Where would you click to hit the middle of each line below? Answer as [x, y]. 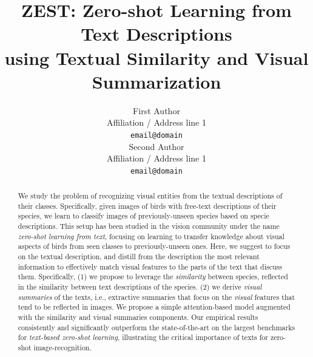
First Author [156, 110]
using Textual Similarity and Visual [156, 57]
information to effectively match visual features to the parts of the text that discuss [150, 266]
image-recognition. [62, 348]
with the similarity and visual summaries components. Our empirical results [138, 317]
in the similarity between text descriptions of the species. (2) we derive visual [140, 287]
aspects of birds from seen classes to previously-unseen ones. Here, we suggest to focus [154, 246]
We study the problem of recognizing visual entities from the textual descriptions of [150, 196]
